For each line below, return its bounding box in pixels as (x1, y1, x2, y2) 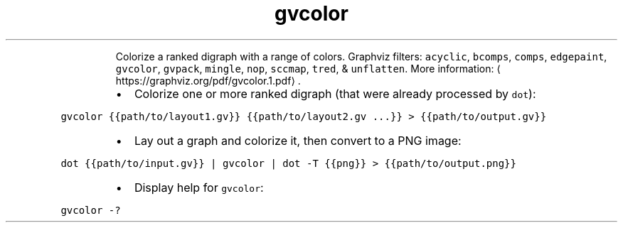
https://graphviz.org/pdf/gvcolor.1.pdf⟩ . (115, 74, 301, 87)
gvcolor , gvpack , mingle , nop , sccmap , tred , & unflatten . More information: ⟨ (115, 62, 501, 75)
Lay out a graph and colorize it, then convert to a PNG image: (134, 133, 462, 148)
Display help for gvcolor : (134, 180, 264, 195)
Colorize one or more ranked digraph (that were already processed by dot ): (134, 86, 536, 101)
